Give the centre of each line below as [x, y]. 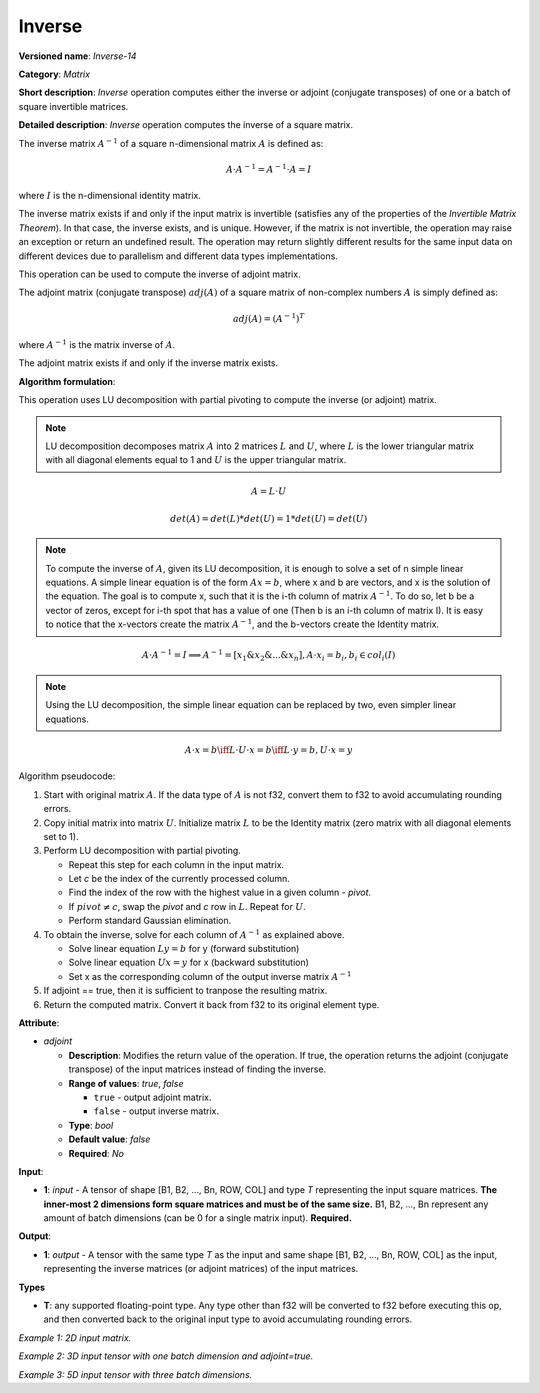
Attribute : [39, 1023]
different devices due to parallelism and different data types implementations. [178, 256]
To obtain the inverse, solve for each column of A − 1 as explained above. [194, 934]
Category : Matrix [54, 74]
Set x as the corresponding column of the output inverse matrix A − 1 [210, 976]
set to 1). [61, 836]
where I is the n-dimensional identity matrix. [110, 196]
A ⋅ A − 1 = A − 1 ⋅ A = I [268, 168]
